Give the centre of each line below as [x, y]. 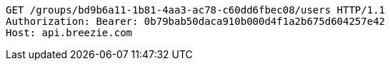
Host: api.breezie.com [69, 33]
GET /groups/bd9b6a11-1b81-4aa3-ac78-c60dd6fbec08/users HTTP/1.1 [196, 10]
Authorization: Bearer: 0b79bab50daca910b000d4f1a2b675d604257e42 [196, 21]
